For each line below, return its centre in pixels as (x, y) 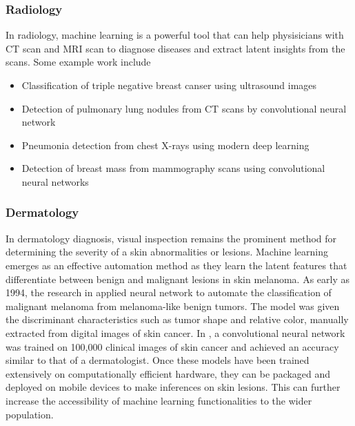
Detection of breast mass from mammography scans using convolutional (173, 168)
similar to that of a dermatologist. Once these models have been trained (158, 360)
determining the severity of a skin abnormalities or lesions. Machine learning (167, 252)
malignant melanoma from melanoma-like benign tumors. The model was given (173, 306)
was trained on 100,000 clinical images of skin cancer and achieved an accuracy (172, 346)
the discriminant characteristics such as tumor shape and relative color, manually (177, 319)
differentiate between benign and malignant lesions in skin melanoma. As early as (177, 279)
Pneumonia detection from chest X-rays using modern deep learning (165, 145)
